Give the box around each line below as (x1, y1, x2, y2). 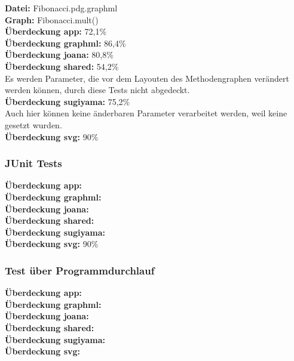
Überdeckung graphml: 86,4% (5, 36, 126, 49)
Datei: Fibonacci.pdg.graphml (5, 2, 118, 14)
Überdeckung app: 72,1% (5, 25, 107, 38)
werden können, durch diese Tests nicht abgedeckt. (5, 84, 190, 96)
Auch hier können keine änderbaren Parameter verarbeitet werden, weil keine (5, 107, 287, 119)
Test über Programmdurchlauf (5, 263, 155, 277)
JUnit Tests (5, 156, 62, 171)
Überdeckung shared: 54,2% (5, 60, 119, 72)
